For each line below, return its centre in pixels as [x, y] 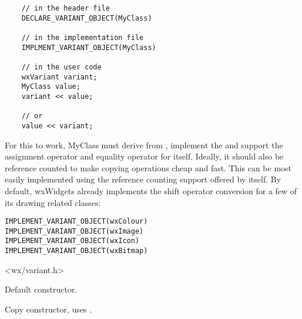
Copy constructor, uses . [48, 309]
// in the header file [66, 8]
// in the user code [61, 67]
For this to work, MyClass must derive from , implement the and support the [144, 144]
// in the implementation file [83, 37]
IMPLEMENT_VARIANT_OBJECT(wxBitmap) [76, 251]
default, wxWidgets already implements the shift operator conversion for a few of [151, 190]
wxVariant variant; [59, 77]
